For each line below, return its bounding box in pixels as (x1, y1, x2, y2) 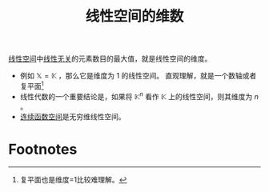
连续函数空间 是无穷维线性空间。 (19, 111, 126, 121)
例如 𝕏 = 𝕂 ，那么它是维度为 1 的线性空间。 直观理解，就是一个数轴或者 (19, 71, 257, 81)
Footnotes (8, 140, 78, 158)
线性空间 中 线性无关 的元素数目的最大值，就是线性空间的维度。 (8, 54, 212, 64)
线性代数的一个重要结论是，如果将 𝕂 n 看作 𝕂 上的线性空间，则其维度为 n (19, 90, 259, 101)
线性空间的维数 (85, 7, 184, 26)
